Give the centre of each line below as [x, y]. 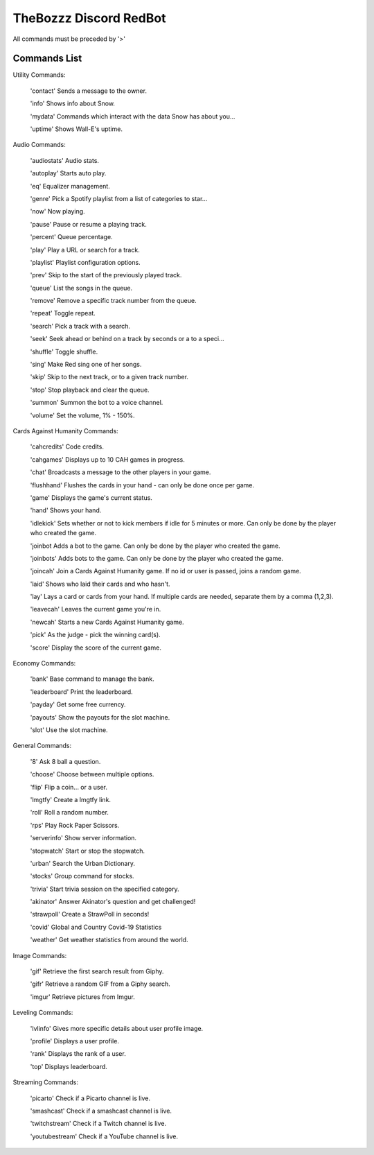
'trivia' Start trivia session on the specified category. [105, 889]
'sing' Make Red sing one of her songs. [86, 365]
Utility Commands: [39, 75]
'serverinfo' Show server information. [83, 838]
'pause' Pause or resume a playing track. [88, 224]
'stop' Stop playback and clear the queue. [90, 390]
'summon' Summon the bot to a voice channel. [97, 403]
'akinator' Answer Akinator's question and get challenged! [113, 902]
